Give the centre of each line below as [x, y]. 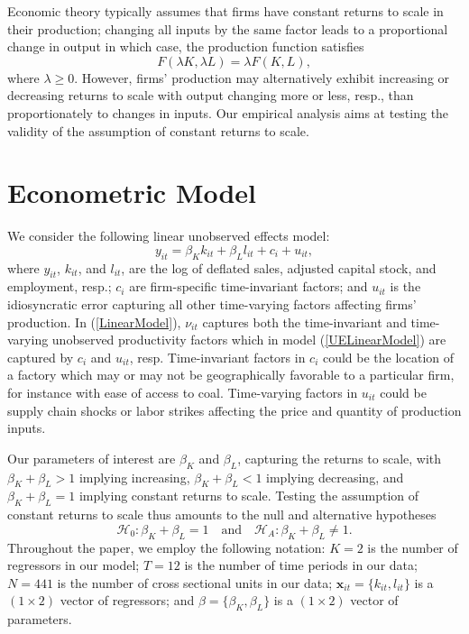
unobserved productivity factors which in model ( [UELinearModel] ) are [249, 340]
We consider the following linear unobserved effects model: [169, 236]
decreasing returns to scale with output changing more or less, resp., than [211, 95]
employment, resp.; [60, 286]
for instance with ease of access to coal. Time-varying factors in [183, 393]
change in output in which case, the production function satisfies [186, 46]
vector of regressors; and [127, 600]
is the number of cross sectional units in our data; [195, 582]
